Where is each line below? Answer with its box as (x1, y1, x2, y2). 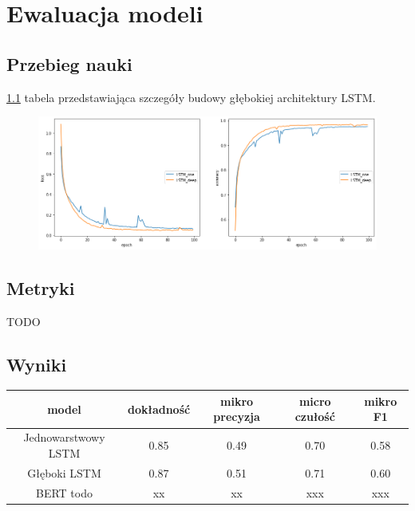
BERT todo (35, 484, 93, 501)
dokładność (127, 400, 191, 417)
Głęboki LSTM (27, 464, 101, 481)
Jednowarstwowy (23, 429, 105, 446)
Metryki (6, 275, 75, 300)
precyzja (213, 408, 260, 425)
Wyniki (6, 352, 67, 376)
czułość (294, 408, 335, 425)
